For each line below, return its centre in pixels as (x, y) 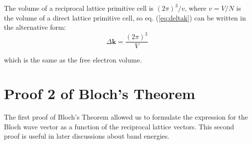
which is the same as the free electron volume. (73, 60)
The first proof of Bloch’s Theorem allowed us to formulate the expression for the (126, 117)
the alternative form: (35, 27)
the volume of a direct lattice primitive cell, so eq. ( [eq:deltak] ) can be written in (125, 17)
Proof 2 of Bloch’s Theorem (100, 93)
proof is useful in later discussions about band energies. (87, 136)
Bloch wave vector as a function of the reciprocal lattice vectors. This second (119, 126)
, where (195, 8)
